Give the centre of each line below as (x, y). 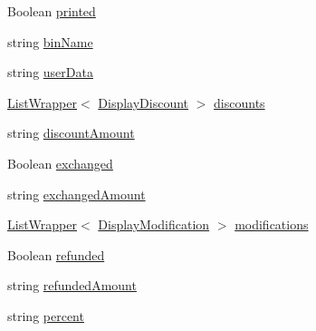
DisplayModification (154, 224)
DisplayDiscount (144, 102)
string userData (50, 72)
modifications (272, 224)
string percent (46, 315)
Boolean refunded (56, 254)
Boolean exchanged (60, 163)
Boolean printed (52, 11)
